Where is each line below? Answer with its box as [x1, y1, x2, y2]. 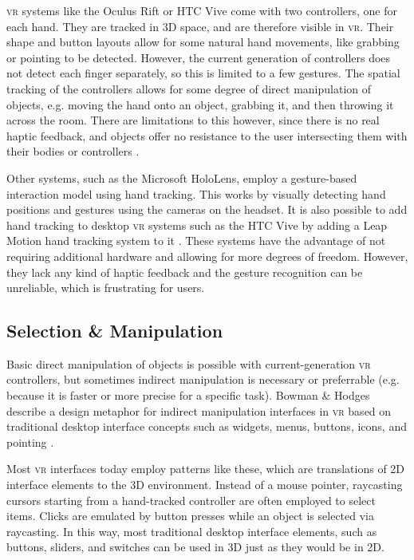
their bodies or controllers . [6, 143, 140, 160]
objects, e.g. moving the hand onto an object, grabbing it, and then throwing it [6, 96, 394, 112]
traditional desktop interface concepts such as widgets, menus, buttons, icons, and [6, 418, 407, 435]
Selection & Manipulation [6, 318, 223, 343]
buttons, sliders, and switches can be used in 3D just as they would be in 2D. [6, 538, 384, 555]
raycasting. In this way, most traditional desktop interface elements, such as [6, 523, 377, 539]
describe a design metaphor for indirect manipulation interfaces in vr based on [6, 402, 392, 419]
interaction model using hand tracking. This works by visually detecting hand [6, 185, 386, 202]
